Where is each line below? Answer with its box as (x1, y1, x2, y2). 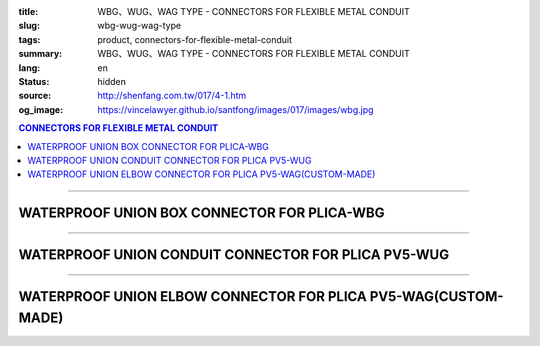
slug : (18, 20, 40, 32)
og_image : (18, 103, 64, 115)
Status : (18, 75, 50, 87)
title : (18, 6, 39, 17)
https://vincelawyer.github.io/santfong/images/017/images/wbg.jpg (97, 103, 374, 115)
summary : (18, 48, 63, 60)
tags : (18, 33, 41, 45)
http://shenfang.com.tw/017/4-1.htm (97, 90, 247, 102)
